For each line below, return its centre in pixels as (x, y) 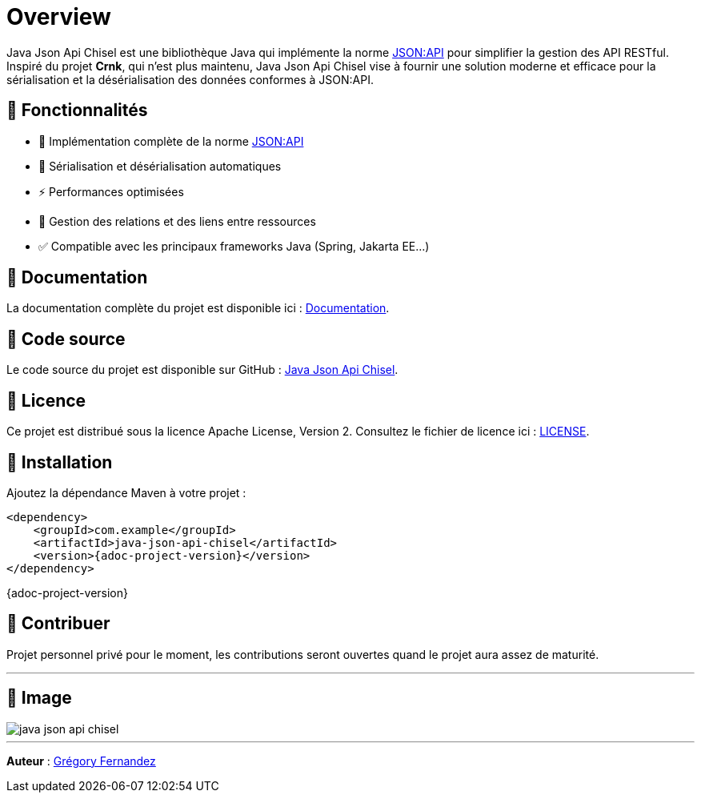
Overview (59, 17)
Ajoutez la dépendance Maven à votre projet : (126, 492)
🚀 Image (39, 698)
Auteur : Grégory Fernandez (81, 761)
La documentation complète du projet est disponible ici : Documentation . (198, 308)
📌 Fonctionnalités (77, 110)
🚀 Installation (60, 462)
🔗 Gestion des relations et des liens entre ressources (177, 221)
